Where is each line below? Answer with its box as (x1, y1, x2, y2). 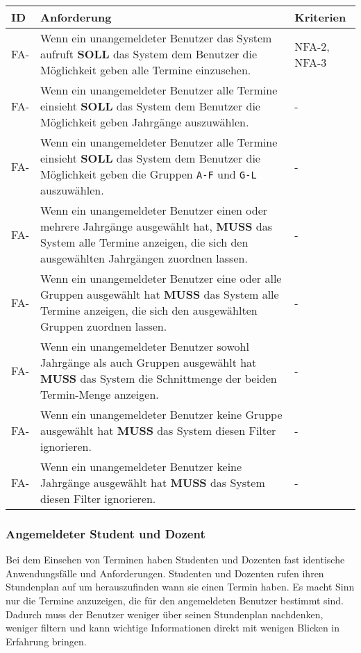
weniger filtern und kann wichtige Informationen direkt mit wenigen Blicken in (6, 620, 340, 635)
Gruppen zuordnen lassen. (40, 318, 167, 334)
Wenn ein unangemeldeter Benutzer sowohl (40, 338, 249, 354)
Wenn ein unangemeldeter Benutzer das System (40, 30, 272, 46)
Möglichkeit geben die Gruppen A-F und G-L (40, 166, 257, 182)
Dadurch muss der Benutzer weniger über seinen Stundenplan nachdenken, (6, 606, 324, 621)
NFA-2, (294, 38, 330, 54)
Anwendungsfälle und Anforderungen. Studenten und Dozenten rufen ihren (6, 565, 324, 580)
